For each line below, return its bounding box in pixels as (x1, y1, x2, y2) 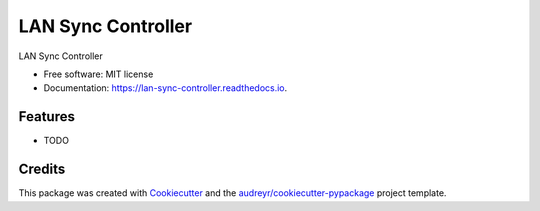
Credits (18, 161, 66, 178)
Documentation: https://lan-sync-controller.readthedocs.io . (43, 82, 288, 94)
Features (18, 108, 75, 125)
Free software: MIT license (43, 68, 154, 80)
